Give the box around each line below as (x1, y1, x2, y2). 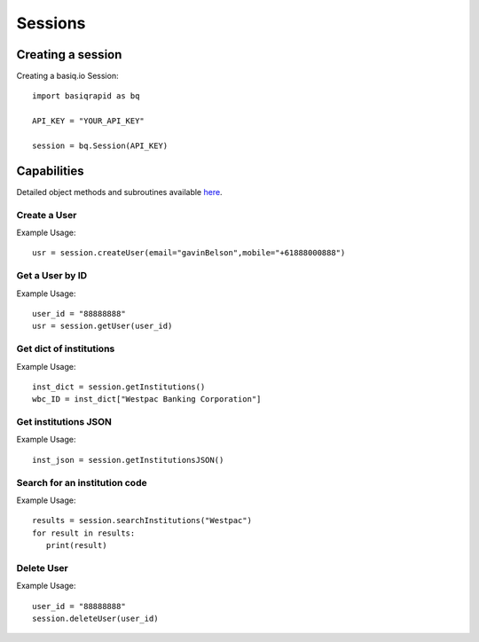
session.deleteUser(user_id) (32, 614, 159, 624)
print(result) (45, 541, 107, 551)
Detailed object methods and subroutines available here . (16, 186, 223, 197)
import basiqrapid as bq (32, 91, 140, 101)
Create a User (16, 208, 77, 221)
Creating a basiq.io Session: (16, 71, 119, 82)
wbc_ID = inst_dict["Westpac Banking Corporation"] (32, 395, 262, 404)
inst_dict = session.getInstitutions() (32, 381, 206, 392)
